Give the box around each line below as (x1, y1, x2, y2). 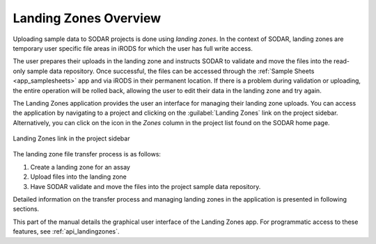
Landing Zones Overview (13, 10, 162, 26)
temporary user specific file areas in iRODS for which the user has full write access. (13, 44, 253, 52)
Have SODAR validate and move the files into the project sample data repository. (30, 182, 261, 190)
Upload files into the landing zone (30, 172, 127, 181)
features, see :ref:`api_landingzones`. (13, 227, 120, 236)
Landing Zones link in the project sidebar (13, 134, 130, 143)
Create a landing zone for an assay (30, 163, 130, 171)
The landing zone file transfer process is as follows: (13, 150, 162, 158)
